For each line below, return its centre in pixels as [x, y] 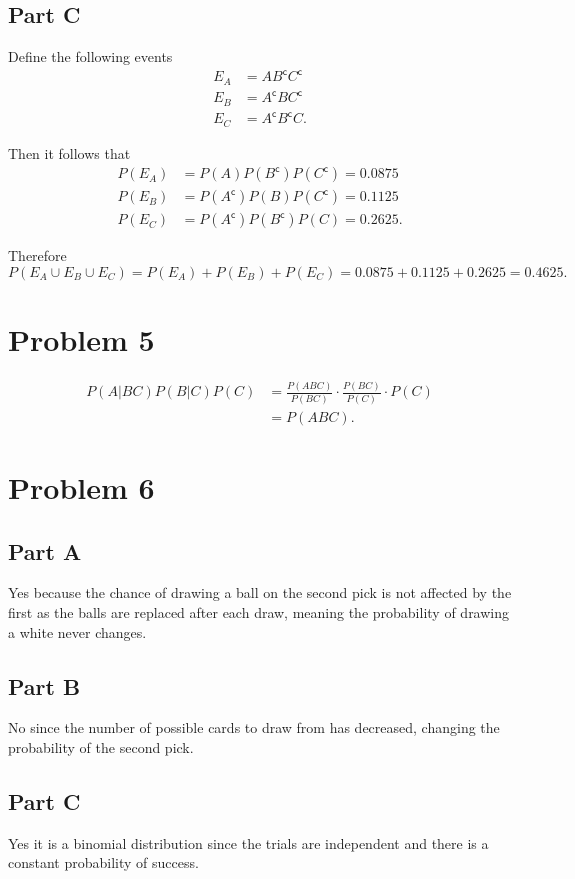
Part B [44, 685]
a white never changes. [77, 631]
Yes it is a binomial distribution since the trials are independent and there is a [248, 842]
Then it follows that [69, 152]
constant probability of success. [103, 862]
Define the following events [90, 56]
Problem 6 [81, 487]
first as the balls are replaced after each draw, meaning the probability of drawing [259, 612]
